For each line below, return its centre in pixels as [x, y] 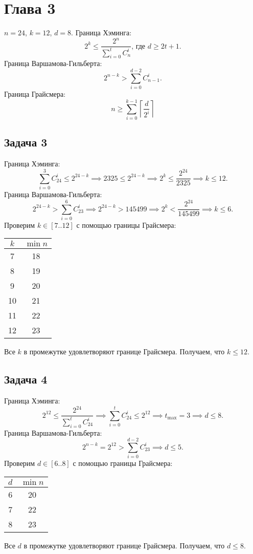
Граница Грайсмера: [35, 94]
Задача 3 [26, 142]
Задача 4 [26, 379]
